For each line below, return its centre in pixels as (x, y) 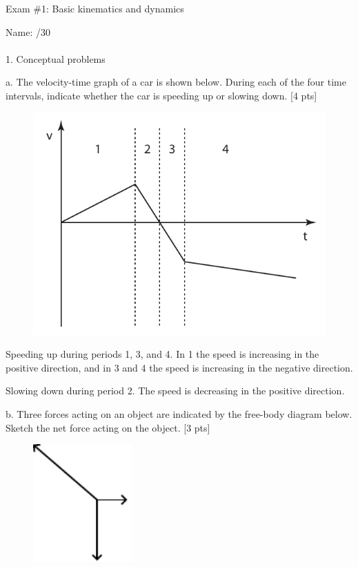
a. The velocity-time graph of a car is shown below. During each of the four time (176, 82)
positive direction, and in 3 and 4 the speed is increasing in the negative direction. (179, 367)
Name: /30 (28, 31)
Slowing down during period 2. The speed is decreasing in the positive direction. (175, 391)
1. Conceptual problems (56, 58)
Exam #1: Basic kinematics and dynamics (95, 8)
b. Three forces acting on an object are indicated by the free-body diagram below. (179, 414)
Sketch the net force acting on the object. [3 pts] (108, 427)
